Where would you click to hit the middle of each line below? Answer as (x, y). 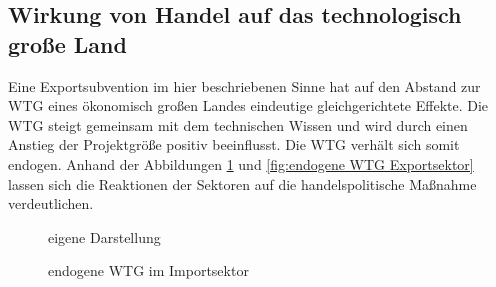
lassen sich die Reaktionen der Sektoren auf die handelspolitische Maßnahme (242, 183)
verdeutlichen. (51, 203)
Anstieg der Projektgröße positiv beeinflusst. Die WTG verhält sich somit (234, 144)
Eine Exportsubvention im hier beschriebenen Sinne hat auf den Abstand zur (244, 85)
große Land (67, 43)
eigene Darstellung (104, 236)
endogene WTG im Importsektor (148, 270)
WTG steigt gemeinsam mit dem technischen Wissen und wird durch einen (238, 124)
